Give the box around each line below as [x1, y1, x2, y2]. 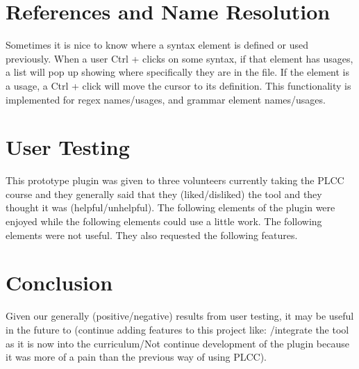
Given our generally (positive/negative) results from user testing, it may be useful [6, 309, 354, 323]
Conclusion [6, 268, 113, 297]
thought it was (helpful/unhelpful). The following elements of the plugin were [6, 200, 335, 215]
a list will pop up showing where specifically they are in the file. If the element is [6, 65, 350, 79]
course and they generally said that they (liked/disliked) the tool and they [6, 186, 322, 201]
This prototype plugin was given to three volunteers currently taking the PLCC [6, 173, 344, 188]
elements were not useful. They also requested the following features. [6, 227, 298, 242]
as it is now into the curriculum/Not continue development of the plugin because [6, 336, 349, 350]
